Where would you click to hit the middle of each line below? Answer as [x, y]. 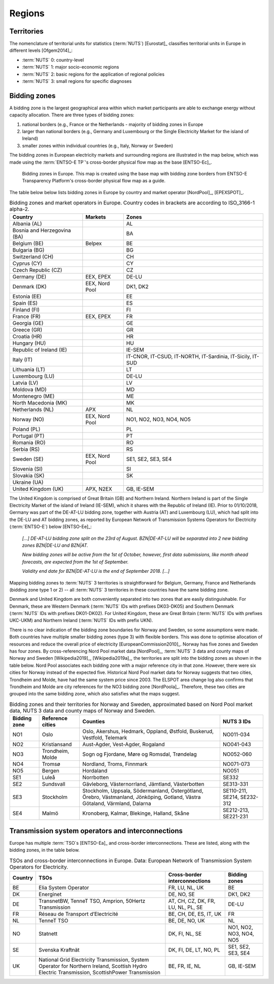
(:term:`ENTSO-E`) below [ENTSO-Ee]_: [50, 527]
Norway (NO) [28, 419]
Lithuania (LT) [29, 370]
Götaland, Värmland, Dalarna [117, 804]
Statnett [48, 934]
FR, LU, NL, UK [186, 887]
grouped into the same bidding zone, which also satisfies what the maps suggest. [95, 694]
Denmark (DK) [29, 286]
